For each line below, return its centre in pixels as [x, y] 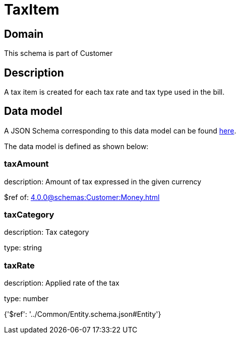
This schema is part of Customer [58, 53]
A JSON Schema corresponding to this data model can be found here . [120, 130]
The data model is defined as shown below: [76, 146]
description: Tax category [47, 232]
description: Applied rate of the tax [62, 283]
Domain [24, 34]
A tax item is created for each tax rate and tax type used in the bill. [114, 92]
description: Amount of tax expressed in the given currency [103, 181]
